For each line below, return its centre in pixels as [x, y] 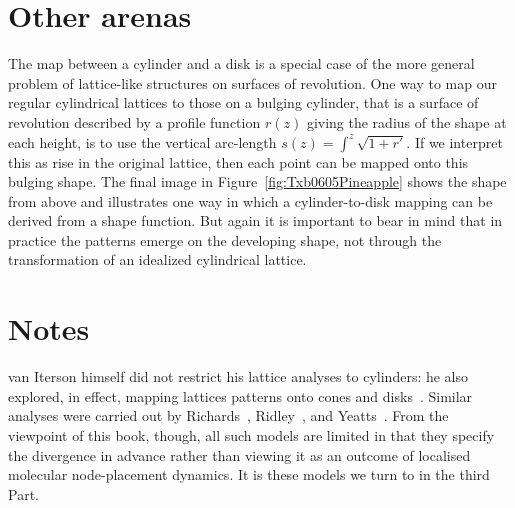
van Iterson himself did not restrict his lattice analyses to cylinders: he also [238, 376]
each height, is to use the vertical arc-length [142, 141]
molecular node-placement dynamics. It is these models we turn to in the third [249, 474]
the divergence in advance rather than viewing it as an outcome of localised [239, 454]
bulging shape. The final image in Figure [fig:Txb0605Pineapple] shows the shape [257, 181]
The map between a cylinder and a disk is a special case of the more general [241, 63]
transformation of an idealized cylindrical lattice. [157, 259]
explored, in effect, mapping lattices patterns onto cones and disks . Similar [240, 395]
